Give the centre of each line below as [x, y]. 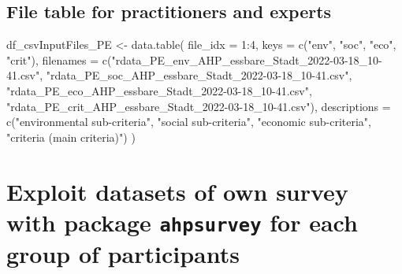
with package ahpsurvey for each [182, 222]
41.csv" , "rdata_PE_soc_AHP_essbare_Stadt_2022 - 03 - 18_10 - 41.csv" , [179, 75]
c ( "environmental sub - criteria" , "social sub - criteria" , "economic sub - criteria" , [189, 122]
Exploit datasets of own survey [177, 191]
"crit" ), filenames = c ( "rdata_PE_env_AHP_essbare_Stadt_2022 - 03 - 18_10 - [194, 59]
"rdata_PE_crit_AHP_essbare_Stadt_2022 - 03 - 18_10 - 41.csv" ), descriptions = [199, 106]
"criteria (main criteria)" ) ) [71, 137]
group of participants [123, 254]
